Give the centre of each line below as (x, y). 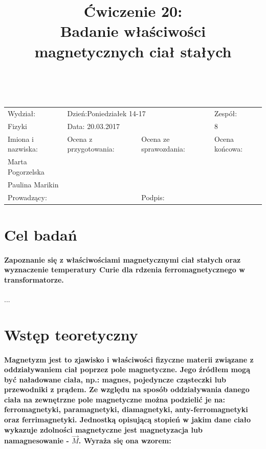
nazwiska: (23, 149)
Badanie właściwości (133, 31)
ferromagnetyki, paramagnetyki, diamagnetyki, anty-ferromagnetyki (126, 409)
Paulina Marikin (33, 184)
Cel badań (41, 234)
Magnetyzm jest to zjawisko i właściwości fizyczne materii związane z (129, 359)
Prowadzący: (27, 197)
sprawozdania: (163, 149)
